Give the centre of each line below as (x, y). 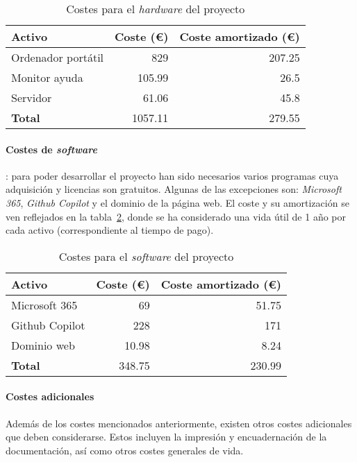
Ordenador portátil (58, 57)
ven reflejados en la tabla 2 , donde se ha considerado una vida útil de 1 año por (176, 216)
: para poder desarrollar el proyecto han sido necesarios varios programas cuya (172, 175)
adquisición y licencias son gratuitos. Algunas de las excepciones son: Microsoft (174, 189)
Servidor (32, 97)
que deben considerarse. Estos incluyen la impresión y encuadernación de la (166, 437)
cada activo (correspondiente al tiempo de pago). (110, 230)
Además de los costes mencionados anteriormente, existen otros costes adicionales (179, 423)
